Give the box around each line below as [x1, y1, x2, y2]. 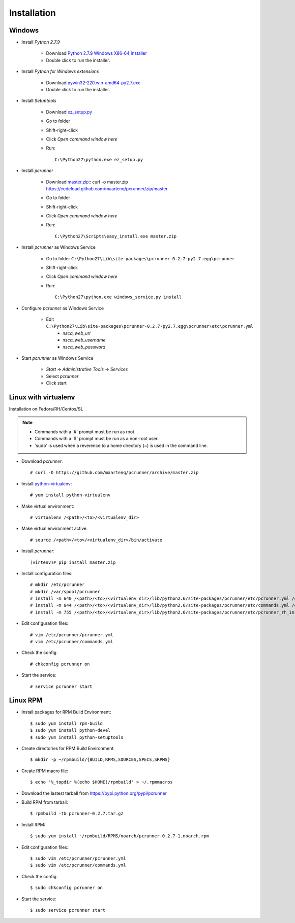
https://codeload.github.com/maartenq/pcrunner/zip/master [46, 185, 168, 192]
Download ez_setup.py [46, 109, 92, 115]
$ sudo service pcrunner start [30, 907, 106, 913]
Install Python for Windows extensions [21, 68, 99, 74]
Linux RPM [9, 696, 43, 705]
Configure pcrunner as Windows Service [21, 305, 104, 311]
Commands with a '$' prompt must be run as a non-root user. [34, 436, 159, 442]
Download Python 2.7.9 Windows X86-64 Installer [46, 50, 147, 56]
